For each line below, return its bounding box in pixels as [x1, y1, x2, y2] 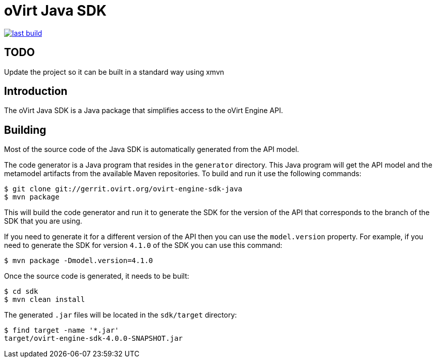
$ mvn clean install [4, 295, 85, 304]
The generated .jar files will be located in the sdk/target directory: [4, 311, 237, 320]
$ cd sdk [4, 287, 38, 296]
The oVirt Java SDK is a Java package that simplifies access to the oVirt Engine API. [4, 106, 283, 115]
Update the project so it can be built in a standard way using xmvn [4, 67, 225, 76]
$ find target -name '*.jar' [4, 326, 119, 335]
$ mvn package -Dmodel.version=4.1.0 [4, 256, 153, 265]
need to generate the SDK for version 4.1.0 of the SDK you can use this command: [4, 241, 283, 250]
